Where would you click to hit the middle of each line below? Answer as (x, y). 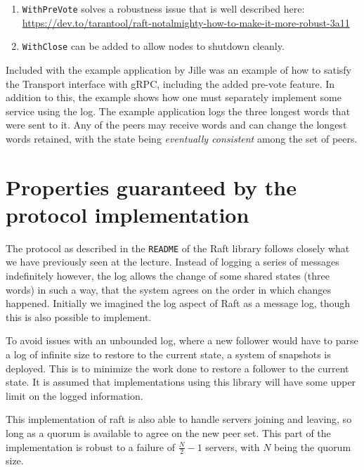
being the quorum (313, 446)
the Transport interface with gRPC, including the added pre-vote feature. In (170, 83)
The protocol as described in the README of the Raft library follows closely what (178, 248)
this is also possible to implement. (79, 316)
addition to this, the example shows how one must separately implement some (174, 97)
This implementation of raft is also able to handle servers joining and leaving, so (179, 419)
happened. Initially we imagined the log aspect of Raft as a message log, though (178, 303)
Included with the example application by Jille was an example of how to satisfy (178, 69)
